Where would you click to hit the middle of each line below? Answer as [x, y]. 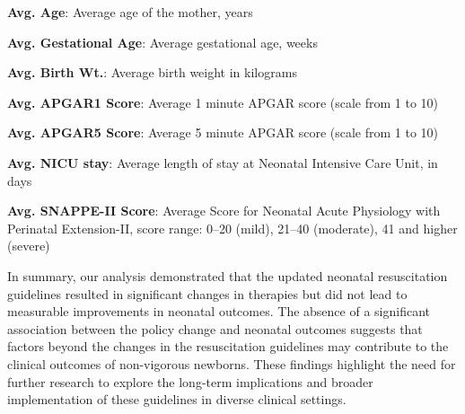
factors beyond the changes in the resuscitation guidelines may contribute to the [228, 346]
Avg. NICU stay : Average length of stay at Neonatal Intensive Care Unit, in [223, 162]
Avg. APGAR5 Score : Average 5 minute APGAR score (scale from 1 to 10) [223, 132]
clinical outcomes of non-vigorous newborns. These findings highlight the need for [232, 363]
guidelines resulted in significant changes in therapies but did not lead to [207, 293]
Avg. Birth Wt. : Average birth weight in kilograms [152, 72]
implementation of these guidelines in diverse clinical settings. [177, 399]
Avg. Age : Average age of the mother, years [130, 12]
